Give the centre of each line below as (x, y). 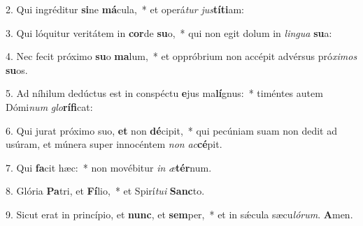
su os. (17, 69)
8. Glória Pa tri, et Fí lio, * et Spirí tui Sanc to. (105, 191)
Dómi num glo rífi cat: (49, 106)
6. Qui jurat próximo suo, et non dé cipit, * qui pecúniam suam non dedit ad (171, 130)
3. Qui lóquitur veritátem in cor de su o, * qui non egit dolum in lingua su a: (169, 32)
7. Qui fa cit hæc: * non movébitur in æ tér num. (109, 167)
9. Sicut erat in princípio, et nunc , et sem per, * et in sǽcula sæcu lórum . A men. (179, 214)
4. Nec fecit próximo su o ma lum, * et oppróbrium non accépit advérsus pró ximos (181, 56)
